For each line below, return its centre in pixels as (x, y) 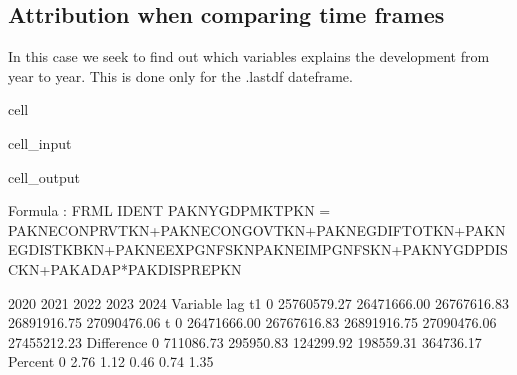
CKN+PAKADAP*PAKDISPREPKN (125, 268)
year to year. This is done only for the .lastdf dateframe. (180, 75)
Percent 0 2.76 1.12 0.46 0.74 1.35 (111, 361)
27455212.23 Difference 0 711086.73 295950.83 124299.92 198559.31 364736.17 (245, 341)
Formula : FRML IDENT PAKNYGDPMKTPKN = (169, 210)
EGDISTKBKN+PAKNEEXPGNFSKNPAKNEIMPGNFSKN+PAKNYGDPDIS (258, 249)
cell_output (44, 176)
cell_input (40, 142)
